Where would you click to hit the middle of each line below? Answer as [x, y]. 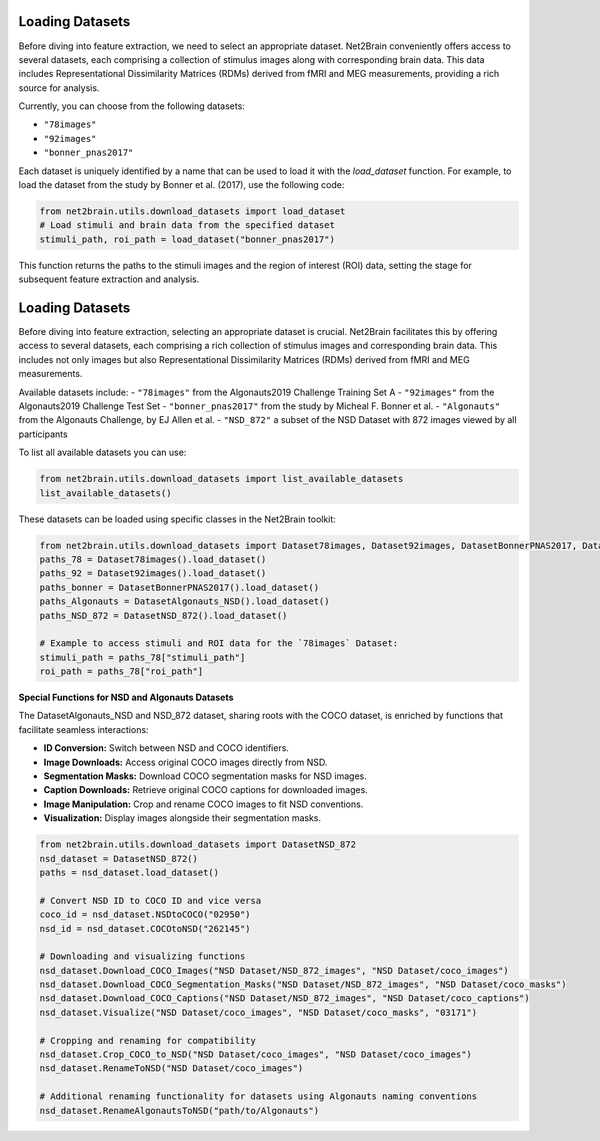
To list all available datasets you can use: [102, 452]
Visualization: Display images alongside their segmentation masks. [182, 818]
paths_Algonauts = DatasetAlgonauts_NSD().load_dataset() [184, 601]
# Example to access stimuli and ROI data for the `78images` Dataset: [219, 643]
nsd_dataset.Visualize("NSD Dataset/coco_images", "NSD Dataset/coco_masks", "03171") [258, 1012]
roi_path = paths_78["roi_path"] [121, 671]
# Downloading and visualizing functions [142, 956]
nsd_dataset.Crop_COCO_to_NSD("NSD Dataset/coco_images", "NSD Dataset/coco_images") [255, 1054]
